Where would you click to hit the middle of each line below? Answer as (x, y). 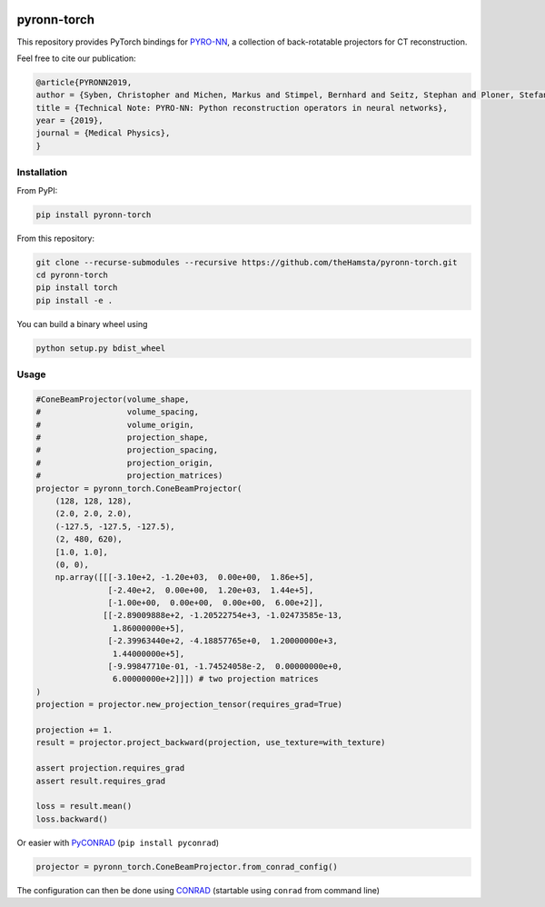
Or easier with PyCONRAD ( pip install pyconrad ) (118, 842)
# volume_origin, (115, 424)
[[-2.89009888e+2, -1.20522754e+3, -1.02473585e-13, (223, 615)
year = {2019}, (69, 121)
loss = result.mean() (84, 806)
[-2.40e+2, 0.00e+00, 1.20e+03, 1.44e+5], (211, 590)
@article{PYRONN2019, (84, 82)
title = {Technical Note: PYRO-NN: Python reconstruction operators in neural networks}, (242, 108)
